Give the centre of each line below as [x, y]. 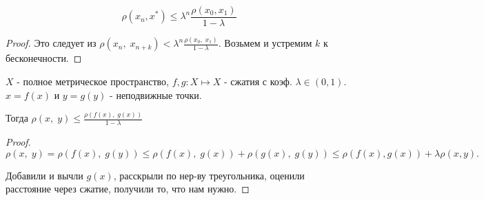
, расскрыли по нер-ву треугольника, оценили [209, 175]
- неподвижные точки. [156, 95]
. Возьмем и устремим [265, 43]
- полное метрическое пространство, [93, 81]
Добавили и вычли [44, 175]
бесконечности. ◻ [44, 58]
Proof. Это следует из [51, 43]
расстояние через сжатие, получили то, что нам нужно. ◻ [128, 189]
